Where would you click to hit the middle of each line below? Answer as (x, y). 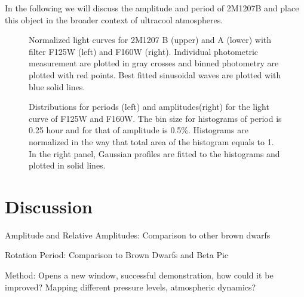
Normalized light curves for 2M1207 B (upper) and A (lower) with (150, 40)
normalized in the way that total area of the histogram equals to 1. (151, 141)
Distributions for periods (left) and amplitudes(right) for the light (149, 107)
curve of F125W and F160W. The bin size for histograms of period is (155, 118)
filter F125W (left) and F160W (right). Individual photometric (144, 51)
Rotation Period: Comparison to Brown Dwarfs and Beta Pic (117, 255)
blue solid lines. (57, 86)
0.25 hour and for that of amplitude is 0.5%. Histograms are (139, 130)
